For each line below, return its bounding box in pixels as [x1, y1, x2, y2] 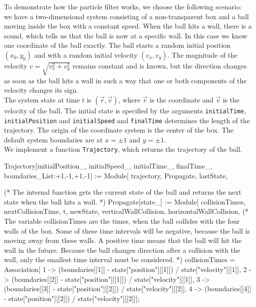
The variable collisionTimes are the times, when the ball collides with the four [4, 216, 240, 226]
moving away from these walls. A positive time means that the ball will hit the [4, 235, 242, 245]
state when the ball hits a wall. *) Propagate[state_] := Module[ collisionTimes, [4, 196, 246, 206]
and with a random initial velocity [34, 49, 138, 60]
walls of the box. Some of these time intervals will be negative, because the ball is [4, 225, 250, 236]
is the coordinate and [149, 94, 214, 104]
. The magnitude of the [167, 49, 238, 60]
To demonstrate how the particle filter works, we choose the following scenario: [4, 1, 242, 11]
